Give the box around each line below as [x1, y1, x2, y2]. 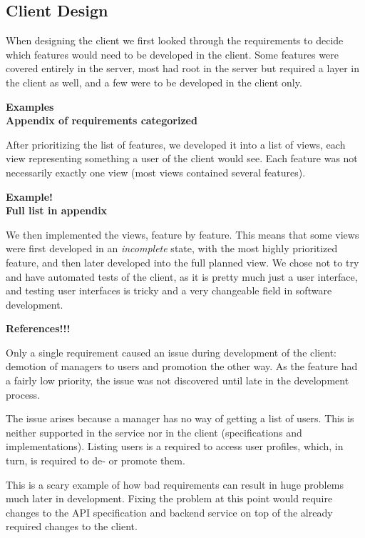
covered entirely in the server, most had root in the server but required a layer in [6, 61, 360, 76]
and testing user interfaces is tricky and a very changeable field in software [6, 283, 332, 298]
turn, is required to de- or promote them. [6, 453, 185, 468]
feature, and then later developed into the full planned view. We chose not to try [6, 254, 359, 269]
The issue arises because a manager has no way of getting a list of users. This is [6, 411, 354, 426]
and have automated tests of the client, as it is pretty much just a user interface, [6, 269, 358, 284]
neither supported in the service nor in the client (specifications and [6, 424, 302, 439]
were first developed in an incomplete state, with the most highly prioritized [6, 241, 338, 256]
